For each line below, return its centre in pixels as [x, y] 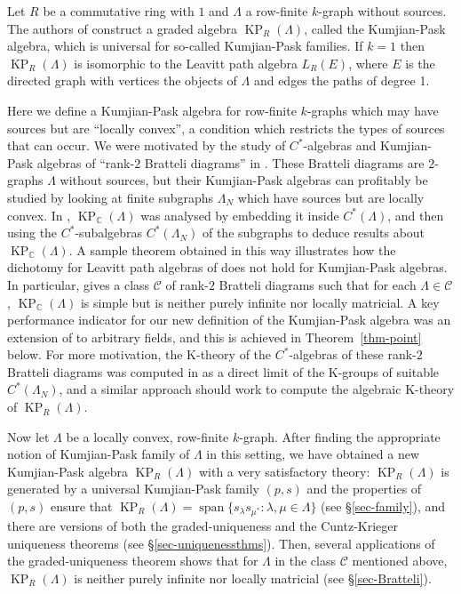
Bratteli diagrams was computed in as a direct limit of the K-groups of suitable [223, 371]
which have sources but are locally [331, 197]
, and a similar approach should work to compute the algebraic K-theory [257, 389]
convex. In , [39, 215]
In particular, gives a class [79, 284]
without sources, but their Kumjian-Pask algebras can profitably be [244, 180]
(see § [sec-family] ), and [383, 506]
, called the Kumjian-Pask [375, 28]
